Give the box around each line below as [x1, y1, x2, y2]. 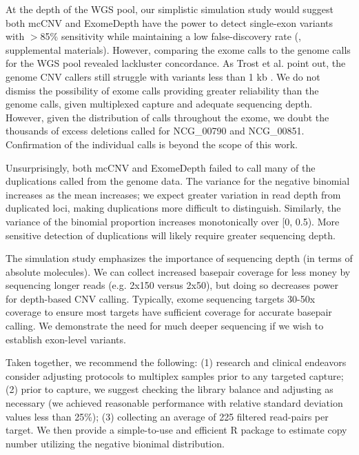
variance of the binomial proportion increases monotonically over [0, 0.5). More [6, 214, 340, 228]
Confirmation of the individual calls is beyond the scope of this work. [6, 136, 298, 151]
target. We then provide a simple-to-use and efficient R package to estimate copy [6, 423, 347, 437]
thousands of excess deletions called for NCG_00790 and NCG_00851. [6, 123, 305, 138]
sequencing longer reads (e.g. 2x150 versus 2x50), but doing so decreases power [6, 278, 338, 292]
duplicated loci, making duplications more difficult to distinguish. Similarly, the [6, 201, 341, 215]
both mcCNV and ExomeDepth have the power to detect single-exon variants [6, 15, 334, 30]
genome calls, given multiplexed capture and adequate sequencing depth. [6, 97, 313, 111]
